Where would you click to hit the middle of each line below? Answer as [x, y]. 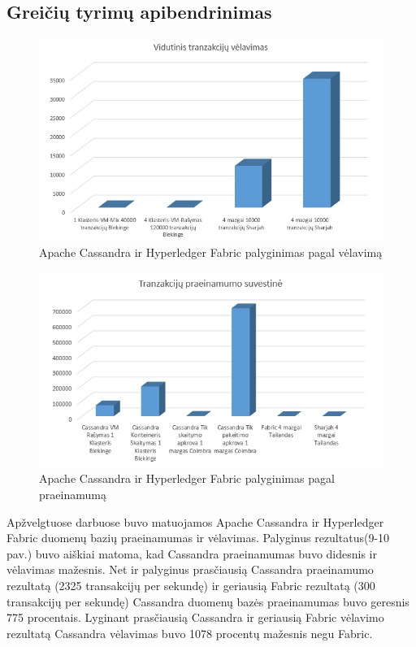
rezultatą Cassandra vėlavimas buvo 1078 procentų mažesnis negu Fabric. [190, 633]
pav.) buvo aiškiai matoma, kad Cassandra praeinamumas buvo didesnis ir [192, 553]
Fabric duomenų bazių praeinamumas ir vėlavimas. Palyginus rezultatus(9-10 [198, 538]
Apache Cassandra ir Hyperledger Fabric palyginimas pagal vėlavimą [211, 252]
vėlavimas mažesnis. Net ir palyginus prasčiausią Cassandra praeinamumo [190, 569]
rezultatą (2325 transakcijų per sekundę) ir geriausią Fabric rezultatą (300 [191, 585]
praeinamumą [73, 494]
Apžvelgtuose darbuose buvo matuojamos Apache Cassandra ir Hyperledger [195, 521]
